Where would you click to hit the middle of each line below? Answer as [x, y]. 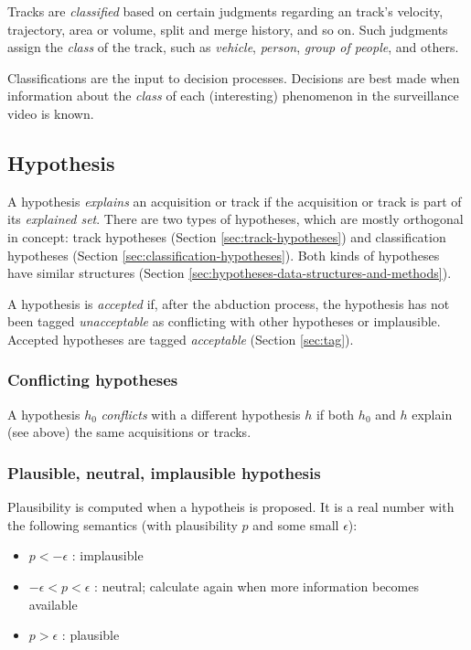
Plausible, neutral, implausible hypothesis [164, 472]
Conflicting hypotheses [93, 380]
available [53, 604]
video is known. [51, 113]
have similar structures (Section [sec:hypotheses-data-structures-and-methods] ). [230, 273]
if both [335, 414]
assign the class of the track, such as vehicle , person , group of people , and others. [233, 47]
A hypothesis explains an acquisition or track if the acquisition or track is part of [235, 201]
